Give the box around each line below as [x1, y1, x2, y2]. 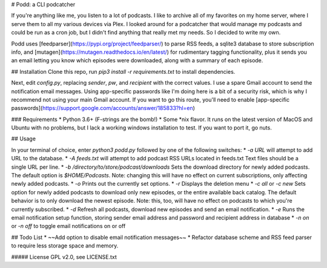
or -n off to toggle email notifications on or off [11, 223, 126, 230]
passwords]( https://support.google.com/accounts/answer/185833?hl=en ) [11, 105, 195, 112]
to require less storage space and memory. [11, 242, 119, 249]
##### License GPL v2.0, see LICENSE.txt [11, 253, 117, 260]
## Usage [11, 135, 36, 142]
